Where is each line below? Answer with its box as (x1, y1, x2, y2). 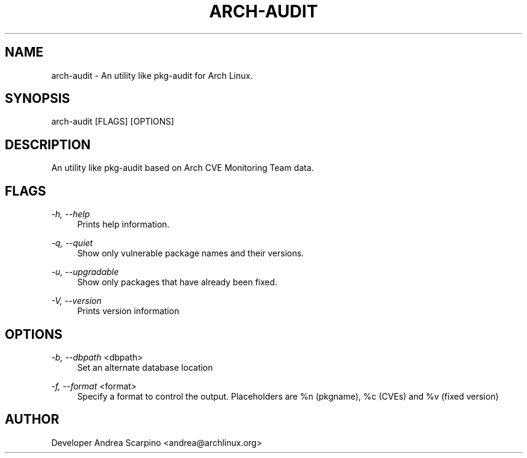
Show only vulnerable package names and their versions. (77, 248, 304, 259)
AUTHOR (5, 412, 60, 427)
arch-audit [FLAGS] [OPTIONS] (51, 116, 174, 127)
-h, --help (51, 209, 90, 220)
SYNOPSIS (5, 91, 70, 107)
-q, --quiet (51, 238, 93, 249)
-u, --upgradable (51, 267, 119, 277)
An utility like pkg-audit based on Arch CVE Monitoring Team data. (51, 162, 314, 173)
